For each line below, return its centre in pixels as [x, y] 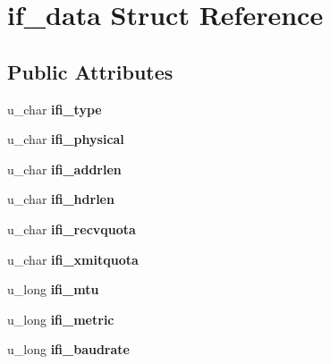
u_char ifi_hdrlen [61, 199]
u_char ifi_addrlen [64, 169]
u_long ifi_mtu [53, 289]
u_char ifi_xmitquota [73, 259]
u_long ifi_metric [61, 319]
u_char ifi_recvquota [72, 229]
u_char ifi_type [55, 109]
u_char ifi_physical [66, 139]
